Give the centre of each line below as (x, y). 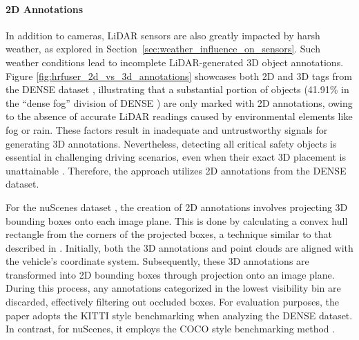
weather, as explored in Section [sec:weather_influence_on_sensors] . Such (163, 49)
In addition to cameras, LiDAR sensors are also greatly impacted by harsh (163, 35)
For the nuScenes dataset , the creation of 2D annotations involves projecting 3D (177, 207)
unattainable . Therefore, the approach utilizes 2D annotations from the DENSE (176, 170)
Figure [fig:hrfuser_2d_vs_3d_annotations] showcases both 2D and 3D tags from (179, 76)
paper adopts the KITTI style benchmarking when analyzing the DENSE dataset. (179, 315)
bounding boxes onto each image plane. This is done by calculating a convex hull (177, 220)
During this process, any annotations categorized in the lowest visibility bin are (173, 288)
